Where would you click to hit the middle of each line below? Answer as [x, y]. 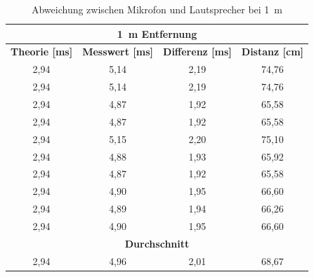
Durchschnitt [157, 243]
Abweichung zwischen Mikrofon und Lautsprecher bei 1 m [157, 9]
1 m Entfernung [157, 33]
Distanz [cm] [273, 52]
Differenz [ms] [197, 52]
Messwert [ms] [118, 52]
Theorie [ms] [42, 52]
